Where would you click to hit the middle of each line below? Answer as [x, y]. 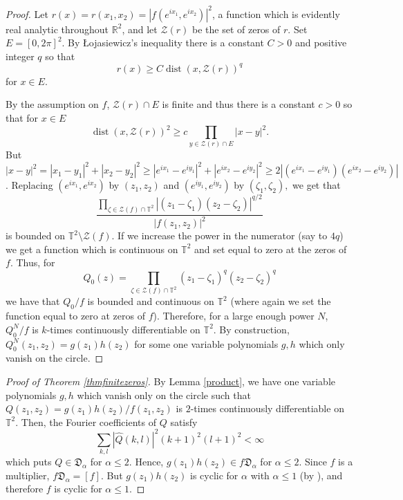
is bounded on [36, 235]
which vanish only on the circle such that [164, 395]
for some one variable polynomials [206, 343]
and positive [321, 43]
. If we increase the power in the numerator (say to [219, 235]
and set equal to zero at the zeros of [271, 249]
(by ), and [321, 475]
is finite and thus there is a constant [238, 104]
